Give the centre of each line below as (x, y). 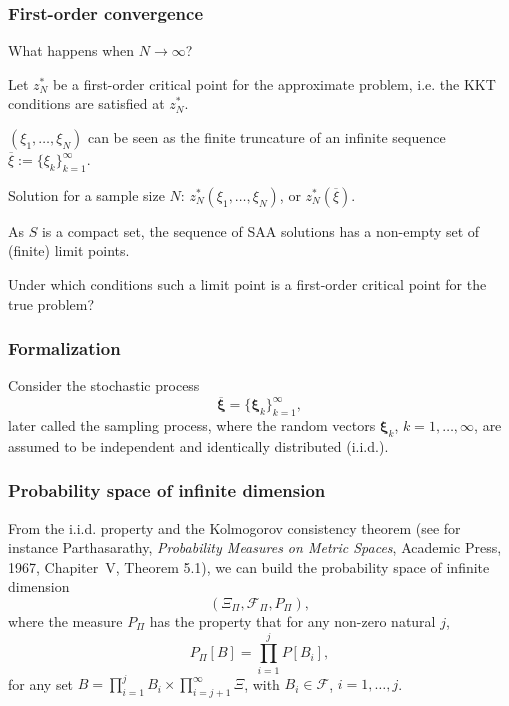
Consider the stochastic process (104, 385)
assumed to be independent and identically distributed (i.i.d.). (198, 445)
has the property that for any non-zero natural (292, 620)
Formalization (64, 348)
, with (262, 683)
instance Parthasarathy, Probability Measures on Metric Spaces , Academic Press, (255, 547)
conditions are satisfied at (86, 103)
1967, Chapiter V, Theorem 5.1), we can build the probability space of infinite (249, 566)
